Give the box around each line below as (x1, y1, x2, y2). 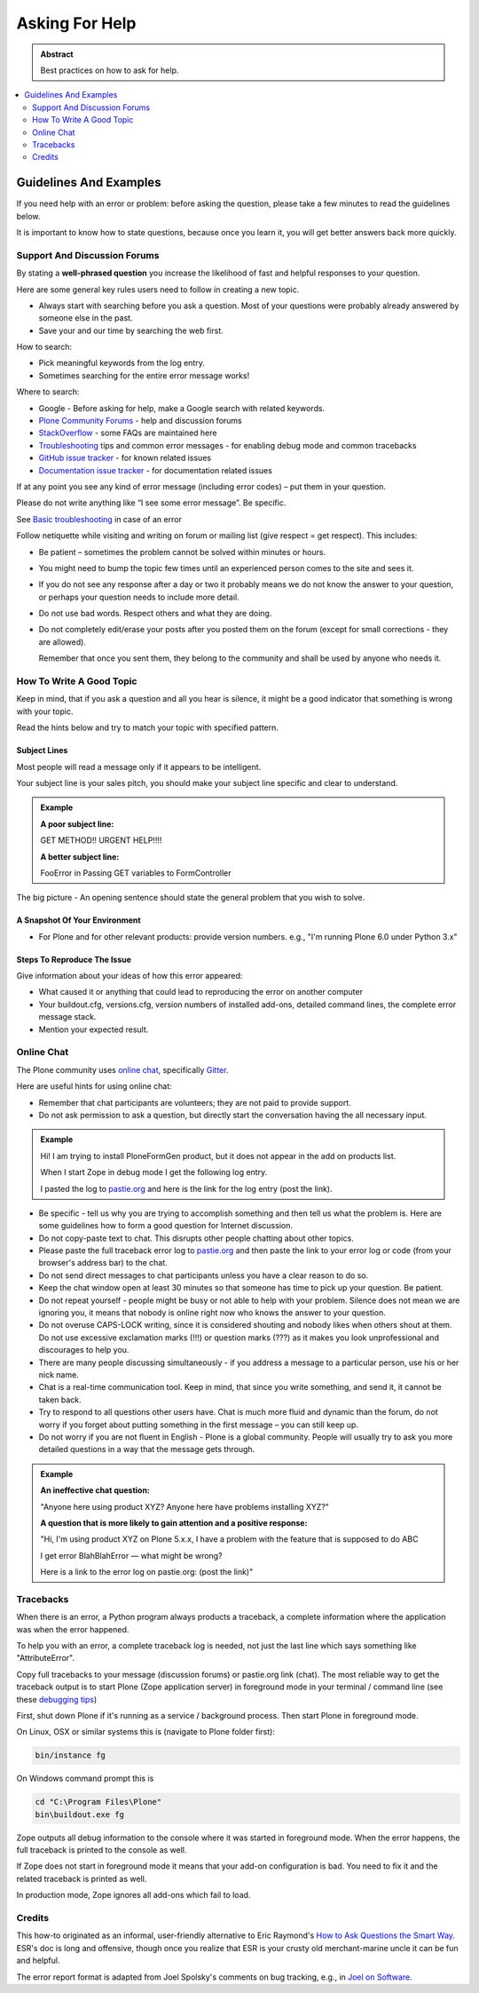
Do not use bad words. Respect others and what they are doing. (38, 608, 272, 619)
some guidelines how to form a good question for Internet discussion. (38, 1220, 293, 1231)
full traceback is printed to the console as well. (16, 1845, 187, 1855)
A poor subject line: (40, 818, 114, 830)
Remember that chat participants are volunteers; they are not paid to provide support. (38, 1097, 351, 1108)
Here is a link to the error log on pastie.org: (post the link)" (40, 1567, 254, 1577)
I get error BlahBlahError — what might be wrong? (40, 1550, 223, 1560)
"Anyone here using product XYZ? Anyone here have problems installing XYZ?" (40, 1501, 330, 1512)
